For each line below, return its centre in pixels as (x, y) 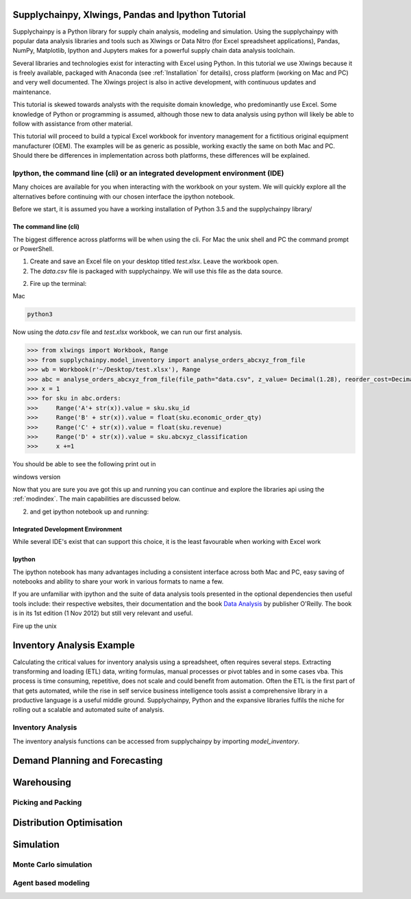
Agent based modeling (51, 883)
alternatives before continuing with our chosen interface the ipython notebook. (124, 196)
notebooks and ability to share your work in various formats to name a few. (118, 582)
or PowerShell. (33, 249)
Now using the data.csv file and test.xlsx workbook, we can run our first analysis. (127, 332)
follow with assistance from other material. (73, 124)
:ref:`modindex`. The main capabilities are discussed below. (97, 499)
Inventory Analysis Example (74, 646)
